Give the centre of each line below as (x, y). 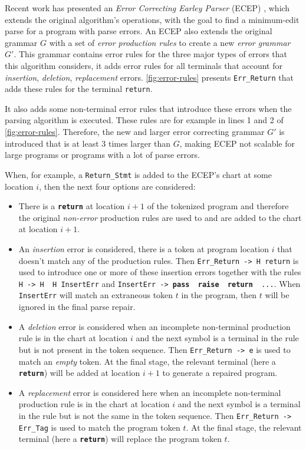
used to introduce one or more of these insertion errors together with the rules (160, 272)
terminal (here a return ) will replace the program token (120, 439)
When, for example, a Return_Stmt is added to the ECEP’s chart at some (138, 174)
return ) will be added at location (79, 373)
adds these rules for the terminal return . (79, 89)
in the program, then (219, 295)
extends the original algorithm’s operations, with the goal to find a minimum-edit (152, 19)
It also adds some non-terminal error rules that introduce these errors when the (148, 108)
